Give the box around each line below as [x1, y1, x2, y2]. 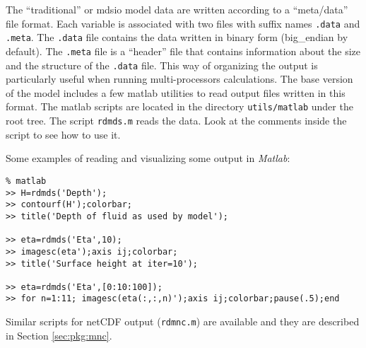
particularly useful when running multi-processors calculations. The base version [6, 71, 353, 86]
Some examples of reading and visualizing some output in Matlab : [6, 151, 290, 166]
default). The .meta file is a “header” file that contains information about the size [6, 43, 361, 58]
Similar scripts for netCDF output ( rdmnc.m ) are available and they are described [6, 314, 360, 329]
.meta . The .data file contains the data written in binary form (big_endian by [6, 30, 348, 45]
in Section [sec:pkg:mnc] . [6, 327, 112, 342]
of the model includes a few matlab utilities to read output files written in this [6, 85, 346, 100]
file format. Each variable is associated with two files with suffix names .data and [6, 16, 360, 30]
